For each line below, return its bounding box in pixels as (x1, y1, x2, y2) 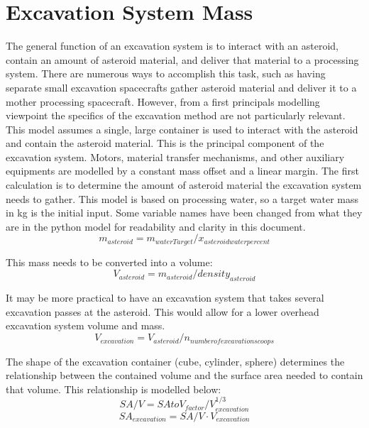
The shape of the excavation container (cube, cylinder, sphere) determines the (6, 353, 345, 368)
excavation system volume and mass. (6, 318, 165, 333)
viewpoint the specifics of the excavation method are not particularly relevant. (6, 108, 346, 123)
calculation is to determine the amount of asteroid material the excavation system (6, 177, 362, 192)
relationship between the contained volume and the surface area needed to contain (6, 368, 363, 383)
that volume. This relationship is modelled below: (6, 381, 221, 396)
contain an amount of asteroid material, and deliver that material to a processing (6, 52, 359, 67)
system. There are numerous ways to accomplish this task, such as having (6, 66, 326, 81)
